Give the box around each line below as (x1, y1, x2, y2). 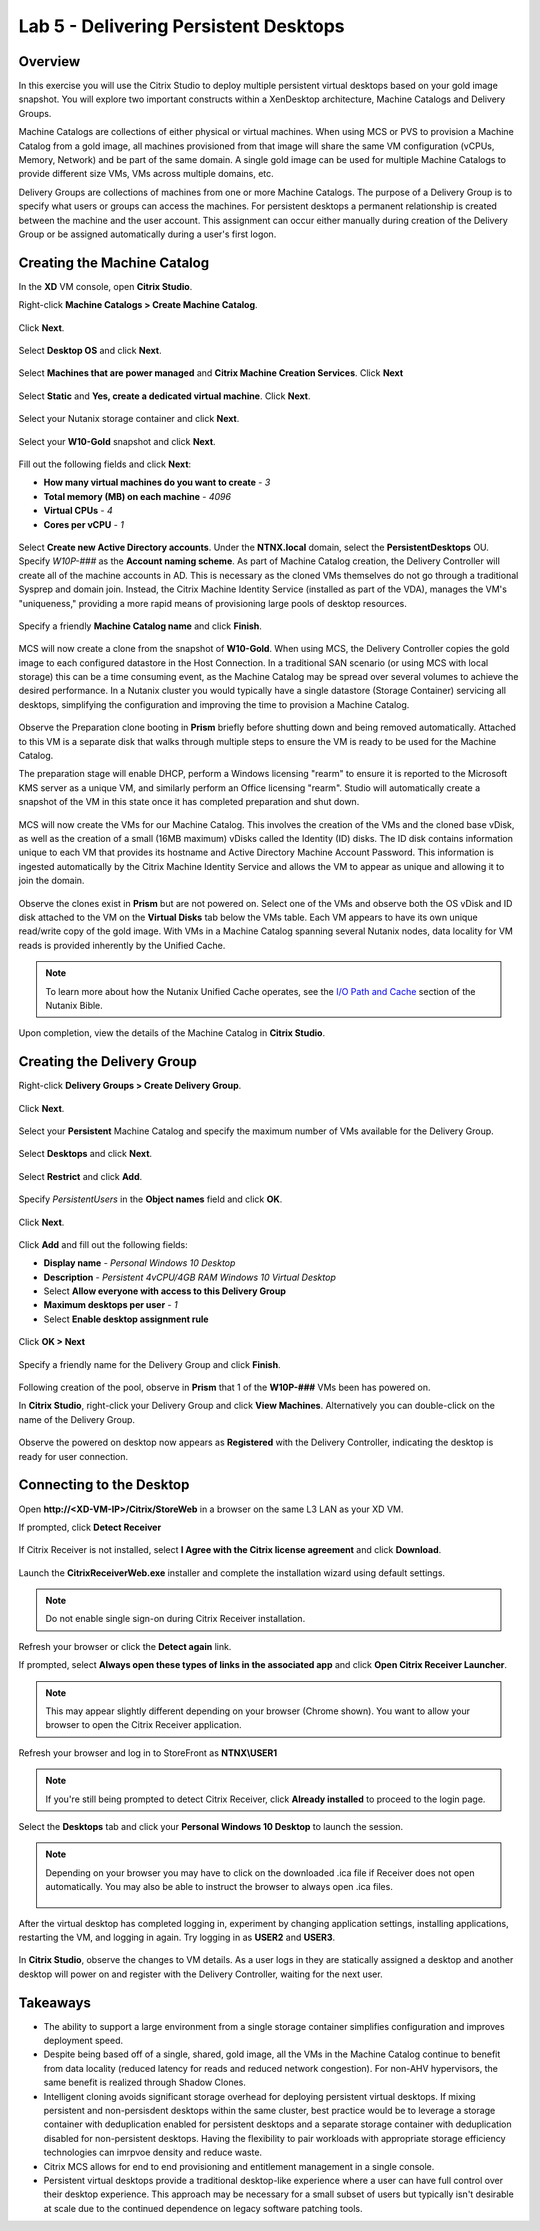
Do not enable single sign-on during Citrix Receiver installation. (45, 1613, 306, 1625)
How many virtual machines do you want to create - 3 (43, 476, 271, 489)
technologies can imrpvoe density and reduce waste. (43, 2146, 263, 2159)
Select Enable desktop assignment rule (43, 1313, 209, 1325)
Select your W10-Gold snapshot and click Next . (18, 435, 216, 447)
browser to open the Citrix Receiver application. (45, 1719, 242, 1731)
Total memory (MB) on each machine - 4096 (43, 490, 232, 502)
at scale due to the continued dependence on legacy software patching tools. (43, 2202, 364, 2214)
